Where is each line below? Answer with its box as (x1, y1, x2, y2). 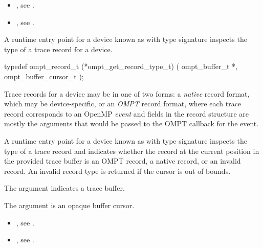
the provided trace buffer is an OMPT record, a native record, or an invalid (4, 155, 241, 166)
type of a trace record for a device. (4, 43, 113, 54)
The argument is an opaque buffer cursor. (4, 199, 135, 210)
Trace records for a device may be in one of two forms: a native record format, (4, 88, 250, 99)
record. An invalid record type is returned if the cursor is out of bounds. (4, 165, 231, 176)
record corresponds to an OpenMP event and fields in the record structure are (4, 108, 249, 119)
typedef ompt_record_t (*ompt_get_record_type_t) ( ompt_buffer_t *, (4, 61, 237, 72)
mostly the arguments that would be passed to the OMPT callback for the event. (4, 118, 259, 129)
